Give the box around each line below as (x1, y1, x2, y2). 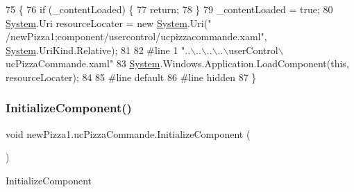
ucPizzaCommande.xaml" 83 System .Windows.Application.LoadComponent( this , (6, 56, 349, 71)
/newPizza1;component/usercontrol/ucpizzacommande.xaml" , (6, 29, 267, 44)
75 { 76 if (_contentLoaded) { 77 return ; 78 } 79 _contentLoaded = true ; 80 (6, 2, 333, 16)
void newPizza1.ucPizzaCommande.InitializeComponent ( (6, 126, 251, 141)
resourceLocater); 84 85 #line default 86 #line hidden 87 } (6, 69, 257, 84)
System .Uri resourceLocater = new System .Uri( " (6, 15, 212, 30)
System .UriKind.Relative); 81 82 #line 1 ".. (6, 42, 191, 57)
